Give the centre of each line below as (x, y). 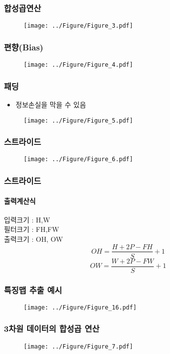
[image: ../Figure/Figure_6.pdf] (78, 159)
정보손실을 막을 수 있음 (51, 104)
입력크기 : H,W (27, 219)
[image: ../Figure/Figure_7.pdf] (78, 346)
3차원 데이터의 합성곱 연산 (52, 329)
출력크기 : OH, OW (34, 239)
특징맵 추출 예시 (33, 289)
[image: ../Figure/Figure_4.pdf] (78, 65)
